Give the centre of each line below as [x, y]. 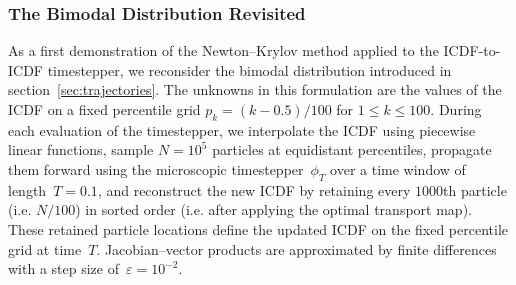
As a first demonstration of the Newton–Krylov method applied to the [223, 50]
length [27, 189]
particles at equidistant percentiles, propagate [352, 149]
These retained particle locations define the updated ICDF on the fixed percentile [258, 228]
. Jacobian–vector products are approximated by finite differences [296, 248]
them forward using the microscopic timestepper [156, 168]
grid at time [45, 248]
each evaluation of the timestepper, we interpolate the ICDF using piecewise [242, 129]
